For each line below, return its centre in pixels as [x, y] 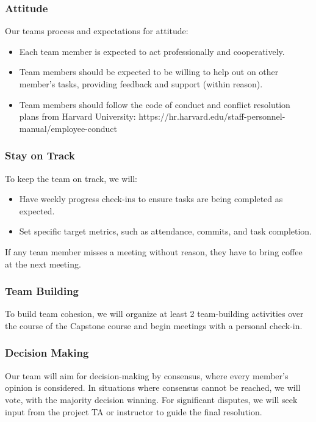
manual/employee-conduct [68, 128]
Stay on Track [40, 155]
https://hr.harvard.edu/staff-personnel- [212, 116]
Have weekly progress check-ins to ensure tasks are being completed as [151, 199]
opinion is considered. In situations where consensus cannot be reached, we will [153, 387]
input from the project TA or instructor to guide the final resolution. [134, 411]
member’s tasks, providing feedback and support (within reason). [141, 84]
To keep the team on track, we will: [71, 178]
